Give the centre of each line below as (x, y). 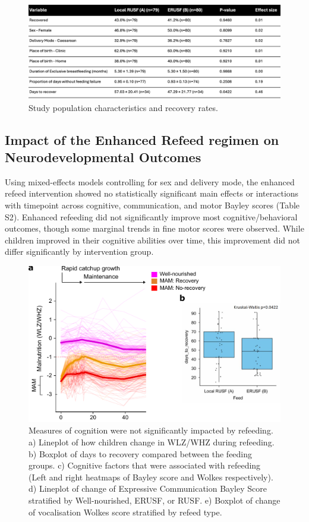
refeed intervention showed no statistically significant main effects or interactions (152, 193)
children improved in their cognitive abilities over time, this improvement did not (152, 240)
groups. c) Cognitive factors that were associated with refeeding (145, 465)
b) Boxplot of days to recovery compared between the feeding (141, 453)
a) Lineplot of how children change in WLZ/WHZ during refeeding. (152, 442)
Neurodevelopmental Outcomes (103, 156)
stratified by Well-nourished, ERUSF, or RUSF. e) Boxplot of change (154, 500)
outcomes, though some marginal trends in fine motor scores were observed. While (154, 228)
